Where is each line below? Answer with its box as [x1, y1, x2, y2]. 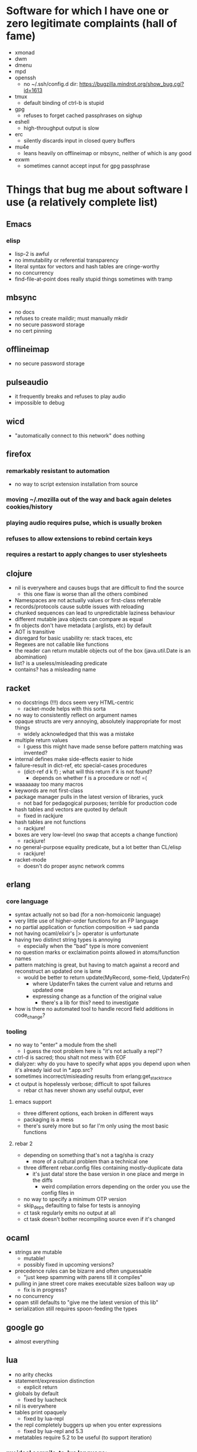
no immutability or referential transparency [14, 256, 119, 264]
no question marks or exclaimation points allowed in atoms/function [14, 949, 180, 956]
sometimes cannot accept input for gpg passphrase [23, 162, 150, 169]
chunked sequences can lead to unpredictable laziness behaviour [14, 609, 176, 616]
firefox [6, 449, 31, 460]
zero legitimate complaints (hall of [6, 17, 177, 30]
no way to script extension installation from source [14, 480, 138, 487]
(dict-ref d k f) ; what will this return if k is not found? [23, 768, 153, 775]
